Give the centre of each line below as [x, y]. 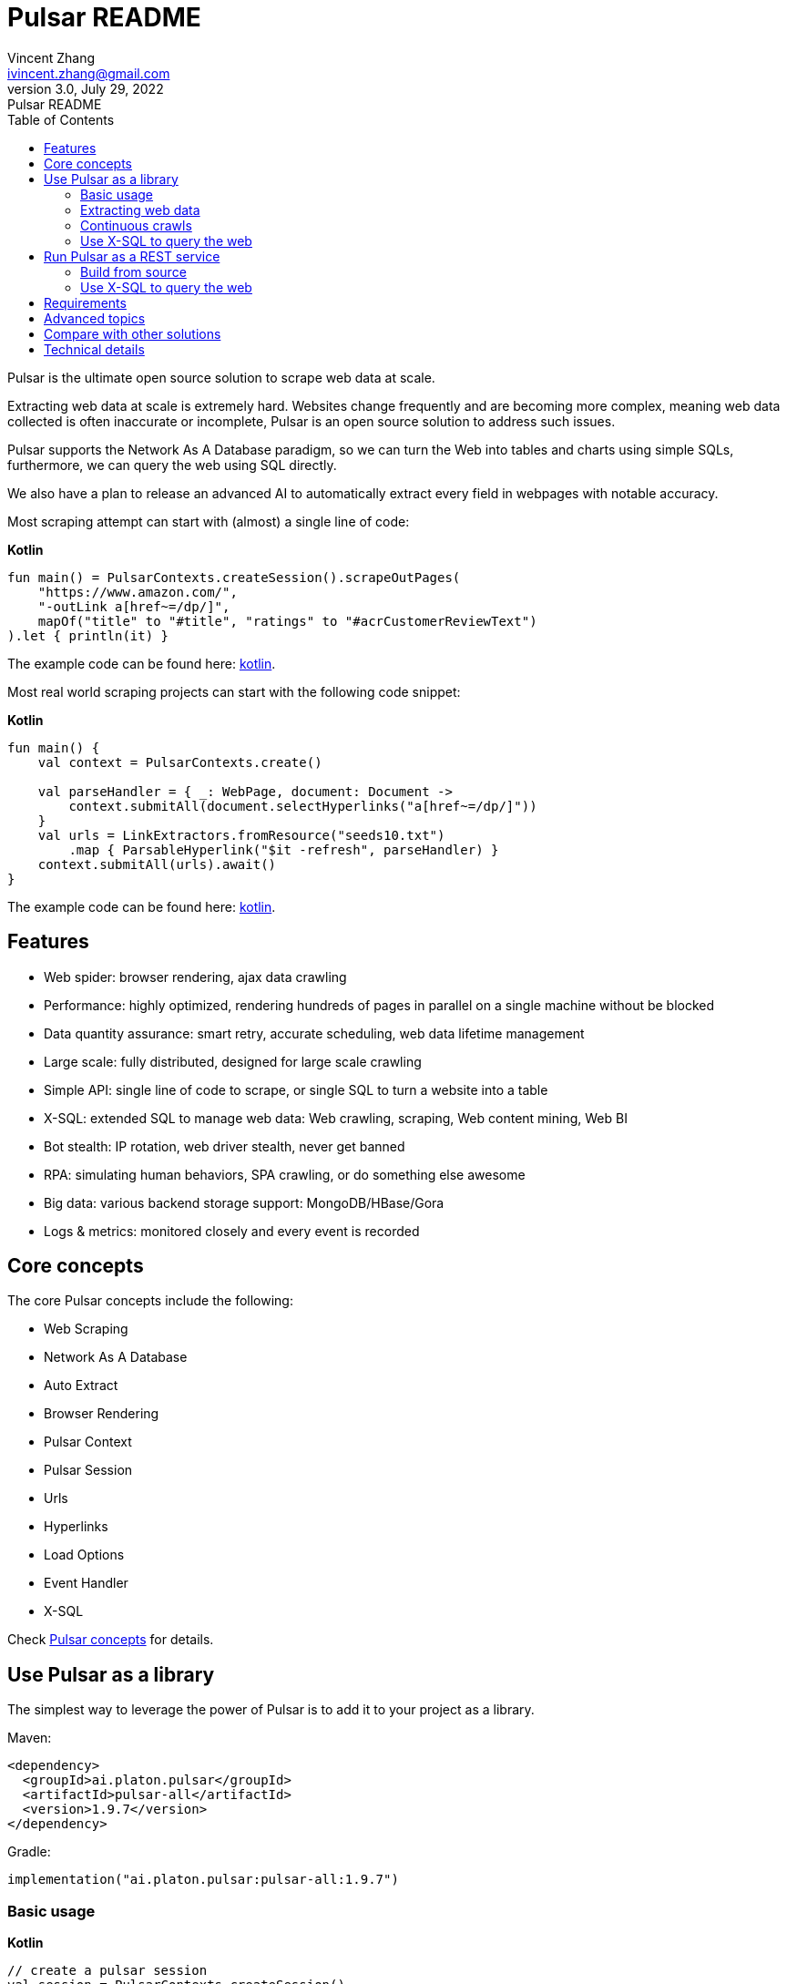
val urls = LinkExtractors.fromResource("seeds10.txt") [241, 835]
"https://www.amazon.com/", [138, 592]
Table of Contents [61, 119]
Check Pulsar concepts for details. [111, 1640]
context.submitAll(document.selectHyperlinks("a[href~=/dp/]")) [303, 806]
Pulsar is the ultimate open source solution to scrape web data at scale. [221, 377]
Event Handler [86, 1583]
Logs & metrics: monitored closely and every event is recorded [232, 1231]
